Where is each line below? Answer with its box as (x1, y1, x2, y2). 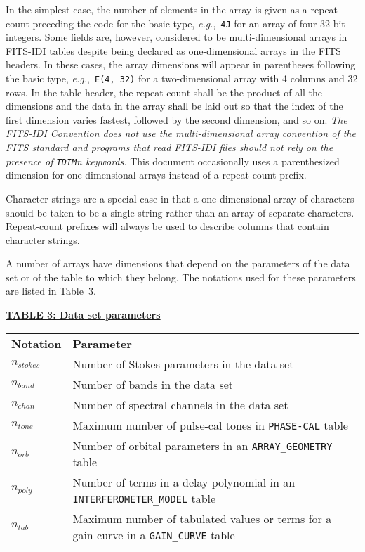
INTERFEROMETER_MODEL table (72, 489, 216, 506)
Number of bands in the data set (72, 376, 234, 392)
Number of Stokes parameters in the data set (72, 355, 294, 372)
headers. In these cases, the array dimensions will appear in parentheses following (6, 57, 356, 72)
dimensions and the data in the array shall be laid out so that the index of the (6, 98, 343, 113)
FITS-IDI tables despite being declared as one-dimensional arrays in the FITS (6, 43, 341, 58)
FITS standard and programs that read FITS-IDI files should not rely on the (6, 140, 333, 155)
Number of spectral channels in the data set (72, 396, 288, 413)
